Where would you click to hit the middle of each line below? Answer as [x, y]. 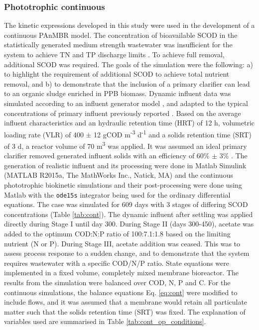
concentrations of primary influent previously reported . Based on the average [123, 113]
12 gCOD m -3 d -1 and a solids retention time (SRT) [173, 133]
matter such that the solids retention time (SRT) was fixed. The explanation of [125, 311]
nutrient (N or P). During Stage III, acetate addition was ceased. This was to [122, 243]
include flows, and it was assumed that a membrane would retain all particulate [126, 302]
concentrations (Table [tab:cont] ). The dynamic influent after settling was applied [129, 214]
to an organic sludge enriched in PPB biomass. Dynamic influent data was [118, 93]
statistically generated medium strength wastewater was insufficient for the [118, 45]
